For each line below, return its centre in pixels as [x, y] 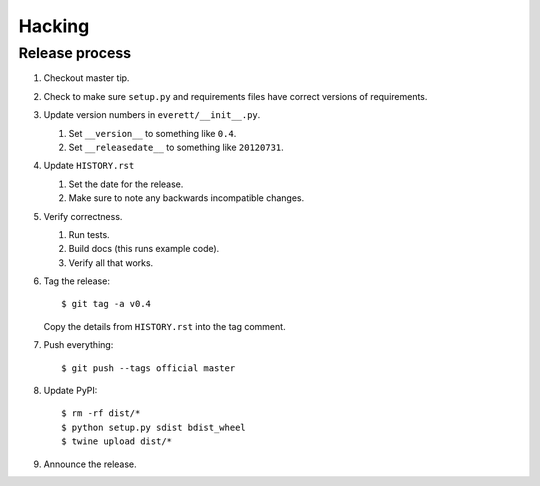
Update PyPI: [70, 391]
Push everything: [78, 345]
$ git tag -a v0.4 [106, 304]
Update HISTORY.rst [89, 166]
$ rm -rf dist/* [101, 413]
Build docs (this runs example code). [144, 249]
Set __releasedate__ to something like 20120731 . [176, 147]
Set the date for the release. [126, 184]
